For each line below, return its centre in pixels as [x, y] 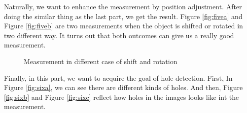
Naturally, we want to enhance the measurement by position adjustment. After [123, 6]
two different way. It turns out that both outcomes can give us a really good [119, 35]
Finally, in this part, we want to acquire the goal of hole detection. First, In [118, 78]
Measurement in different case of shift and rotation [101, 61]
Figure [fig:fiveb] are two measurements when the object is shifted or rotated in [123, 26]
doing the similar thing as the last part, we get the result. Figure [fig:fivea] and [123, 16]
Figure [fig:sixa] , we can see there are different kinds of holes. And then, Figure [123, 87]
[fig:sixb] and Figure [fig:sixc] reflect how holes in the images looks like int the [122, 97]
